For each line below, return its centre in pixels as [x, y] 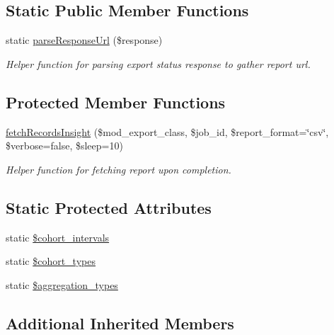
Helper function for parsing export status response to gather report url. [158, 63]
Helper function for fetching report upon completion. [119, 169]
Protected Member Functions [116, 102]
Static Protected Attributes [109, 207]
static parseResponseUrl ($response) [84, 40]
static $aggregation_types [62, 284]
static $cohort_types [51, 261]
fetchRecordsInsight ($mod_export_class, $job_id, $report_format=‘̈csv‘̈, [167, 131]
